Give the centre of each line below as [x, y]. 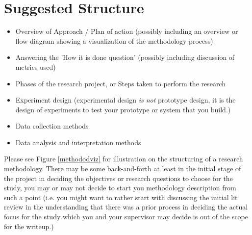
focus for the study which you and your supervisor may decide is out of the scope [126, 217]
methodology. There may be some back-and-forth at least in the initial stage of [123, 169]
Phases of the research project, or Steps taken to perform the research [121, 83]
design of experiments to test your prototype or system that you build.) [123, 109]
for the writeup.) [29, 226]
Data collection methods [52, 126]
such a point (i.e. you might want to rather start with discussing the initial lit [121, 197]
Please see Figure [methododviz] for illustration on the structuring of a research [124, 159]
